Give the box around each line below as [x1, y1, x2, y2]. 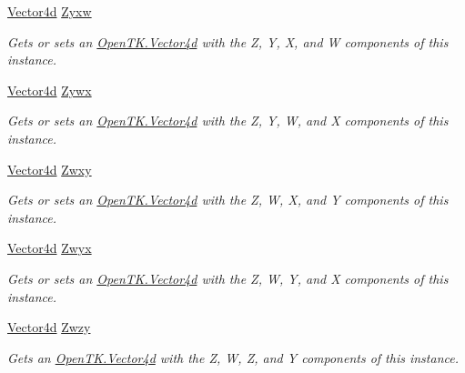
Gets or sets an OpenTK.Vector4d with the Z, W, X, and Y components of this [7, 190, 449, 209]
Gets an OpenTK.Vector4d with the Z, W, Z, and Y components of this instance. [7, 348, 459, 367]
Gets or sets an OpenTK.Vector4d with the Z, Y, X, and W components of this [7, 32, 449, 51]
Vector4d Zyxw [7, 2, 92, 20]
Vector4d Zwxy [7, 159, 92, 178]
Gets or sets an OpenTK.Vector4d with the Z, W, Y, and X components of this [7, 268, 449, 287]
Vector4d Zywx [7, 80, 92, 99]
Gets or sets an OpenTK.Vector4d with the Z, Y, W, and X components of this [7, 111, 449, 130]
